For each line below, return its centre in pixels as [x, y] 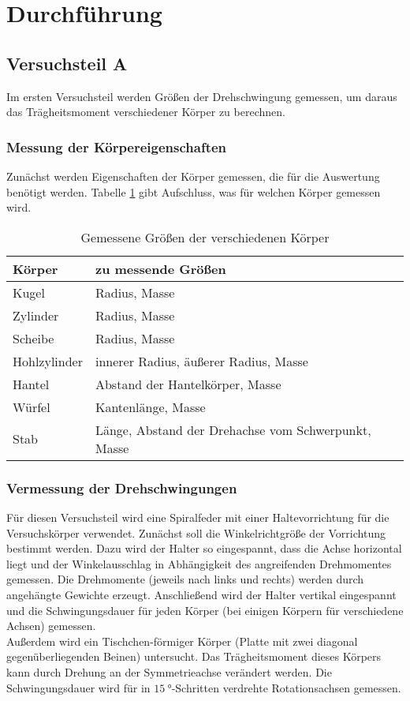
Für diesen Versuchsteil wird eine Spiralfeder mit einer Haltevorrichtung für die [198, 517]
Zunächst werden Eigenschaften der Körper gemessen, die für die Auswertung [193, 176]
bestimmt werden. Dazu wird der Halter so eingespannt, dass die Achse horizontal [204, 548]
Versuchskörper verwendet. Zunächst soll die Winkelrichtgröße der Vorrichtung [196, 532]
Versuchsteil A [67, 63]
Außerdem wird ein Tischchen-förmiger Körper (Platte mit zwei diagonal [182, 641]
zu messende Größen [160, 268]
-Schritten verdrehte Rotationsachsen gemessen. [286, 687]
